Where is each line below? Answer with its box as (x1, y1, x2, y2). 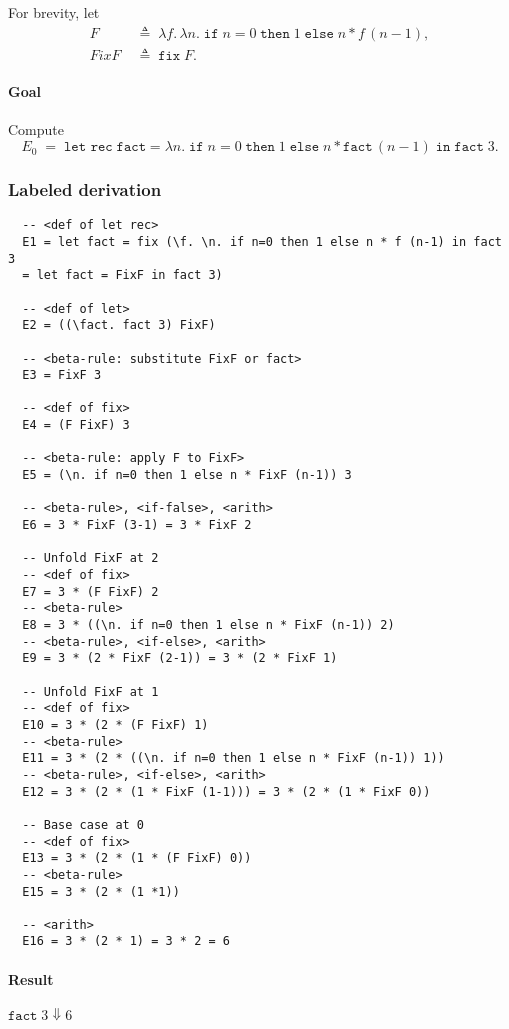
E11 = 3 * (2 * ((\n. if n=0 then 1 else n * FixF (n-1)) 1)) (22, 751, 445, 766)
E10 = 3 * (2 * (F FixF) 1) (22, 717, 209, 732)
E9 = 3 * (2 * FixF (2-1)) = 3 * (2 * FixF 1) (22, 651, 338, 666)
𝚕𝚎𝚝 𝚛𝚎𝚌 (63, 140, 113, 155)
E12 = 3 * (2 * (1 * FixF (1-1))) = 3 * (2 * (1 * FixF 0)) (22, 784, 431, 799)
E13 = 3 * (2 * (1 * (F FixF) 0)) (22, 851, 252, 866)
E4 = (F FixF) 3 (22, 418, 130, 433)
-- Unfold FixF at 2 (22, 551, 159, 566)
